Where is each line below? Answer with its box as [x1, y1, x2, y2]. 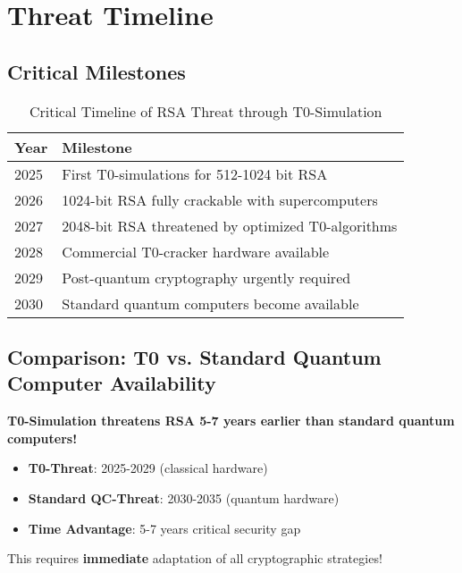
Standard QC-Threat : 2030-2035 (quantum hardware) [28, 488, 340, 507]
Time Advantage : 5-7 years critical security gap [28, 518, 301, 537]
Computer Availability [7, 369, 216, 397]
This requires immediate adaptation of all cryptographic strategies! [7, 549, 382, 568]
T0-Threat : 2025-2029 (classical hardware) [28, 459, 268, 477]
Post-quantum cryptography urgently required [62, 266, 351, 288]
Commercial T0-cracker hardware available [62, 240, 330, 262]
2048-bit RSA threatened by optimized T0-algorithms [62, 215, 398, 236]
